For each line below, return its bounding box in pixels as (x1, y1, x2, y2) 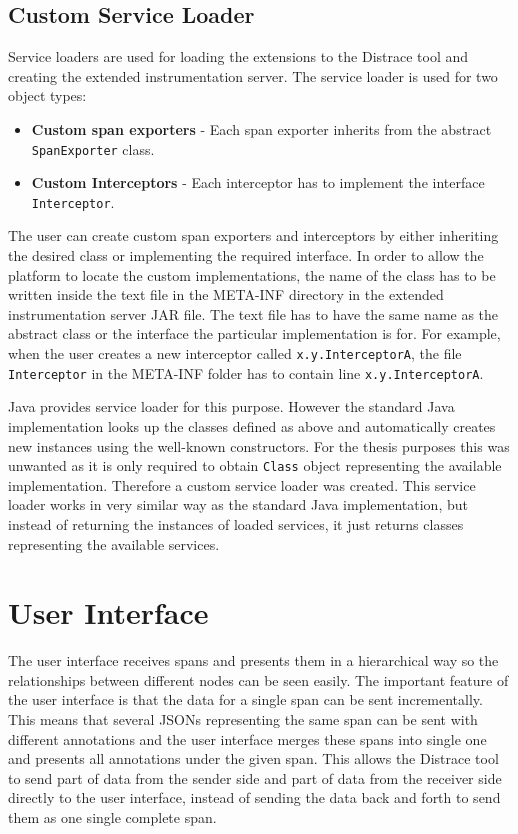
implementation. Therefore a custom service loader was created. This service (8, 474, 476, 495)
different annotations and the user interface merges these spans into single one (8, 728, 487, 749)
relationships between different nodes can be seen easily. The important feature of (8, 669, 509, 690)
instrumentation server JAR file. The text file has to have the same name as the (8, 303, 499, 324)
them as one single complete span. (8, 807, 217, 828)
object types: (8, 85, 87, 106)
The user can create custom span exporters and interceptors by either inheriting (8, 225, 499, 246)
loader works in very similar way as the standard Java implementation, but (8, 494, 468, 515)
